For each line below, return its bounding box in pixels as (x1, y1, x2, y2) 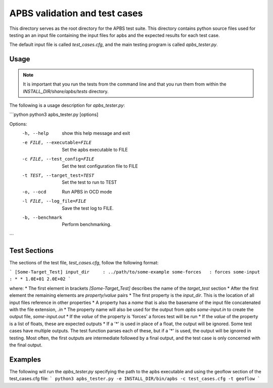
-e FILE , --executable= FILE (22, 140, 92, 145)
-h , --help (22, 131, 49, 136)
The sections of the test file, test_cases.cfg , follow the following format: (9, 259, 159, 265)
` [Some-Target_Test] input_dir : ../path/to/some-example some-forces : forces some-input (9, 269, 260, 275)
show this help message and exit (62, 130, 130, 136)
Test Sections (9, 246, 54, 255)
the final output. (9, 342, 42, 348)
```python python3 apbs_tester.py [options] (9, 111, 99, 118)
